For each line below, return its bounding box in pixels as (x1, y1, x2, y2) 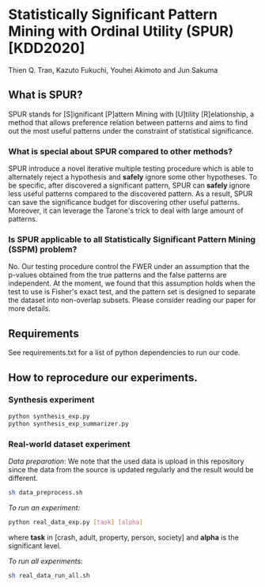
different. (8, 473, 38, 483)
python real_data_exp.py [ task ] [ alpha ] (8, 518, 144, 526)
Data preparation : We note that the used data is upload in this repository (8, 456, 244, 466)
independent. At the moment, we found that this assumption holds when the (8, 278, 256, 288)
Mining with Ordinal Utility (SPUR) (8, 22, 234, 40)
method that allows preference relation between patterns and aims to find (8, 117, 248, 127)
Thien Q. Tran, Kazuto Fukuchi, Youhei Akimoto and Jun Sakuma (8, 65, 218, 74)
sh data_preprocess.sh (8, 488, 83, 496)
